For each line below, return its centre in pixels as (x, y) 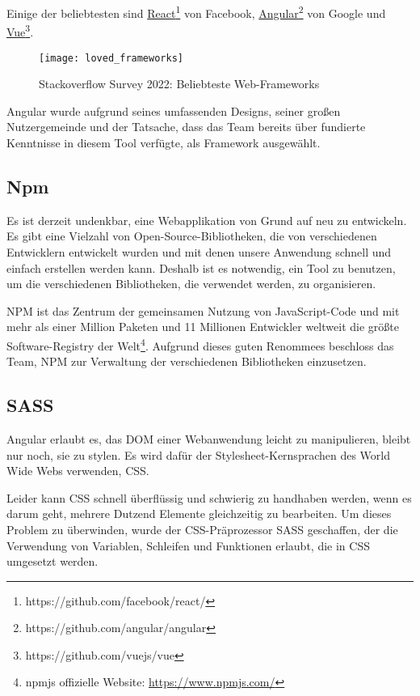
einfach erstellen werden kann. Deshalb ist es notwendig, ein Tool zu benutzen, (201, 267)
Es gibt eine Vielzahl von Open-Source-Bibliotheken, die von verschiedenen (192, 236)
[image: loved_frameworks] (111, 58)
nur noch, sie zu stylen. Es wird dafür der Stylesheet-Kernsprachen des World (199, 454)
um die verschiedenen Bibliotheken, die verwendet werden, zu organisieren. (191, 284)
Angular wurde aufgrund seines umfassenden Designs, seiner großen (174, 110)
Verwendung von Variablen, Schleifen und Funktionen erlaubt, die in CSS (188, 545)
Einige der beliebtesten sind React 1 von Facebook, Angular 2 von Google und (196, 12)
